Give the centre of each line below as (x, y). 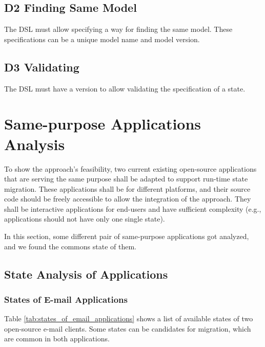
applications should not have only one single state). (85, 219)
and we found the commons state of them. (70, 246)
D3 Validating (42, 67)
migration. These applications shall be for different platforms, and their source (127, 188)
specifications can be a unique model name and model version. (102, 39)
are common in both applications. (57, 339)
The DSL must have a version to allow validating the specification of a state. (125, 88)
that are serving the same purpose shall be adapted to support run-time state (126, 179)
